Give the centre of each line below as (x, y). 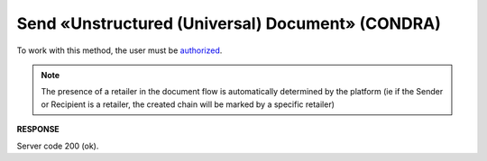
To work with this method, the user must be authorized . (119, 50)
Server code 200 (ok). (58, 146)
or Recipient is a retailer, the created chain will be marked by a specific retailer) (188, 104)
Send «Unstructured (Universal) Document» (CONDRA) (229, 23)
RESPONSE (38, 130)
